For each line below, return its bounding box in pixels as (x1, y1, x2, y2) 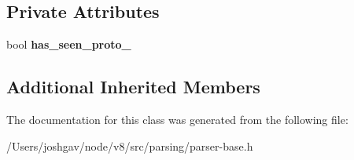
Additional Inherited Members (6, 75, 260, 99)
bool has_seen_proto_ (6, 36, 131, 53)
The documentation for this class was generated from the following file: (6, 111, 348, 127)
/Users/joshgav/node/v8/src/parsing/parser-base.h (6, 137, 253, 154)
